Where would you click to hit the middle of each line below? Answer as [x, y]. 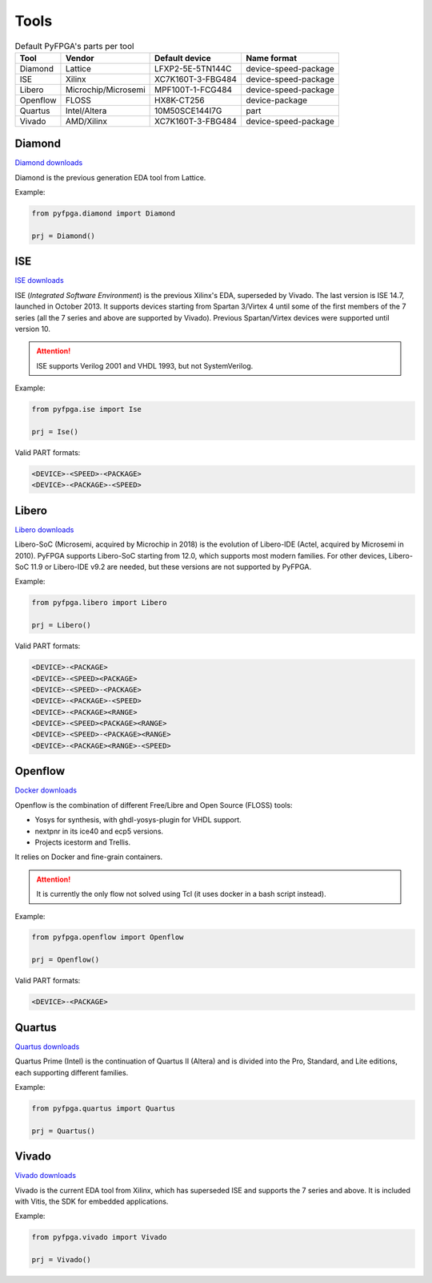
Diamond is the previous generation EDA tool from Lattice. [110, 177]
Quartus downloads [47, 1047]
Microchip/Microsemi [105, 90]
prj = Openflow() [66, 960]
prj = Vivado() [61, 1260]
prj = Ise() [55, 432]
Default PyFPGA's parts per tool [74, 46]
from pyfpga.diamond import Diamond [104, 214]
